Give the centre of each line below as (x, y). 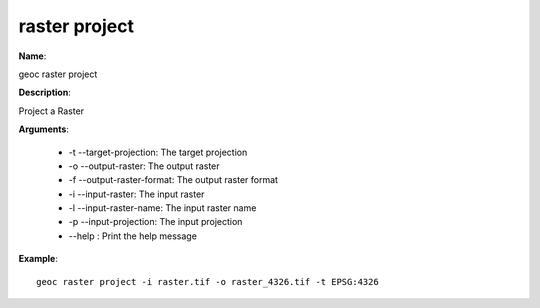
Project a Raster (51, 111)
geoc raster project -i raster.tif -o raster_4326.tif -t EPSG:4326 (207, 281)
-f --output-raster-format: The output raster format (173, 180)
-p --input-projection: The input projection (155, 222)
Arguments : (44, 129)
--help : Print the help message (132, 236)
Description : (45, 92)
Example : (38, 259)
